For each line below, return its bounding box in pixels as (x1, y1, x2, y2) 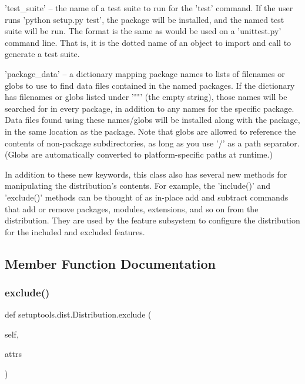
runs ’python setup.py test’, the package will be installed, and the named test (5, 13, 284, 25)
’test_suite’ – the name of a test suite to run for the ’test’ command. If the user (5, 2, 293, 14)
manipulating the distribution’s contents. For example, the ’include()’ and (5, 179, 271, 192)
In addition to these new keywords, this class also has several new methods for (5, 168, 287, 180)
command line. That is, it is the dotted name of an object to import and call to (5, 36, 291, 48)
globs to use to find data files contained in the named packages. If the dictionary (5, 79, 295, 91)
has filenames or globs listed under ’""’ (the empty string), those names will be (5, 91, 287, 103)
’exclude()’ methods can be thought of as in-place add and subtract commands (5, 191, 289, 203)
